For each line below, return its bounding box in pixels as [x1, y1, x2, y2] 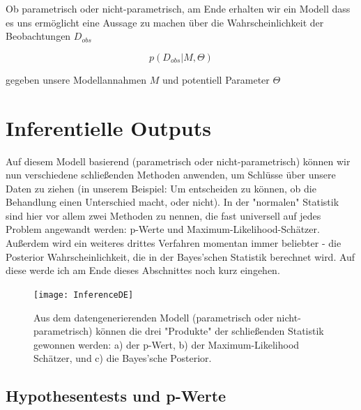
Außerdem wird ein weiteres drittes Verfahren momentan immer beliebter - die [6, 236, 341, 250]
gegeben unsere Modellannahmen [6, 72, 146, 86]
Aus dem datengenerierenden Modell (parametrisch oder [33, 310, 274, 324]
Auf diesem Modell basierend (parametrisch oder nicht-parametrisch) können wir [6, 153, 351, 168]
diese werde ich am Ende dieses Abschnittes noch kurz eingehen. [6, 263, 280, 278]
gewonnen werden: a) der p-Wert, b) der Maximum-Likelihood [33, 337, 300, 351]
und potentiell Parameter [162, 72, 270, 86]
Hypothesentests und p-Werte [6, 385, 226, 407]
